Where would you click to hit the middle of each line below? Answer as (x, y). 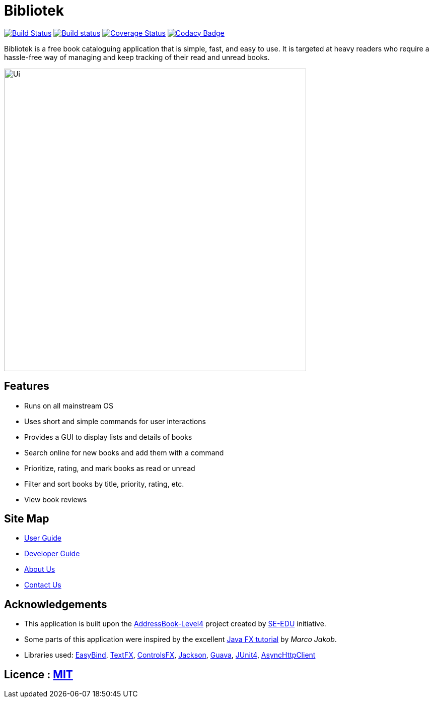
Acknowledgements (56, 604)
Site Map (27, 519)
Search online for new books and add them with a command (124, 452)
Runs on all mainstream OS (69, 405)
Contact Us (43, 585)
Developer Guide (52, 554)
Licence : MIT (39, 674)
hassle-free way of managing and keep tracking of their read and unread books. (137, 57)
